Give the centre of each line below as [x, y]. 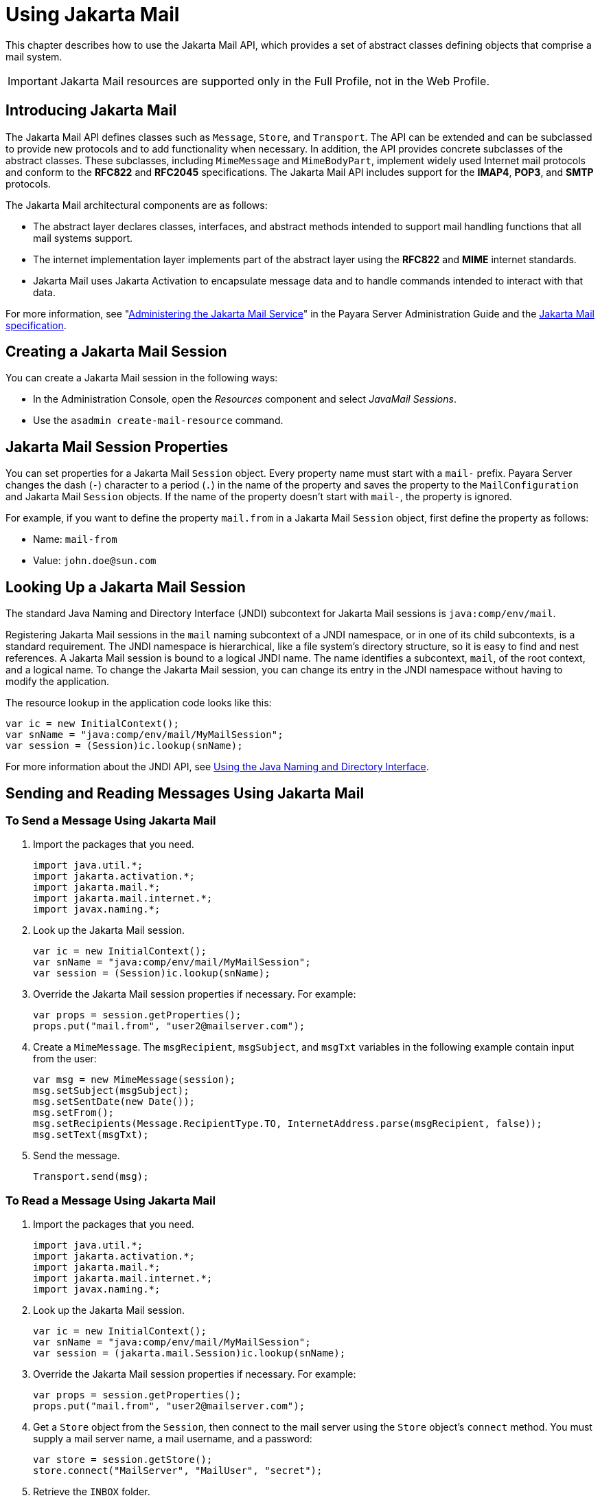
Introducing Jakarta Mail [91, 111]
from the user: [65, 1059]
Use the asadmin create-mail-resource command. [158, 421]
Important [33, 81]
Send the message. [77, 1156]
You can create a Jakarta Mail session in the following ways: [142, 378]
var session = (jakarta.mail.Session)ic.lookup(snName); [189, 1353]
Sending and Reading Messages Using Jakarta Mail [185, 793]
